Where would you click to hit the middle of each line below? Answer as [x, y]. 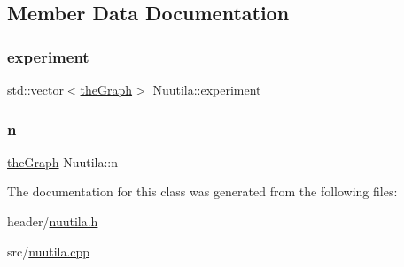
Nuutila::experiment [207, 89]
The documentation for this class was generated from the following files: [202, 191]
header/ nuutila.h [53, 221]
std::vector [35, 89]
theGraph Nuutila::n [63, 161]
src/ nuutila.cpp [49, 251]
